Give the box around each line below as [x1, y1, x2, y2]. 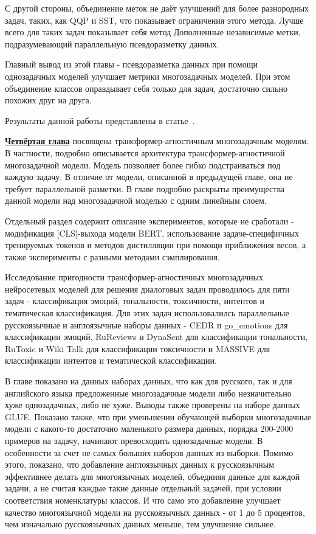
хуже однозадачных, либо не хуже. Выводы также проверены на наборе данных [5, 398, 300, 411]
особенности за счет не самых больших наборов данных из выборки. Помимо [5, 446, 294, 459]
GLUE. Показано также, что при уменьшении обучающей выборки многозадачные [5, 410, 311, 423]
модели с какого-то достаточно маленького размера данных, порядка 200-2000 [5, 422, 294, 435]
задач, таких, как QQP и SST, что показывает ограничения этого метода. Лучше [5, 13, 304, 26]
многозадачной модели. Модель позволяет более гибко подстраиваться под [5, 158, 281, 171]
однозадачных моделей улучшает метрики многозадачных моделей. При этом [5, 69, 290, 82]
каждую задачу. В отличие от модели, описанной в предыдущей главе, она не [5, 170, 293, 183]
